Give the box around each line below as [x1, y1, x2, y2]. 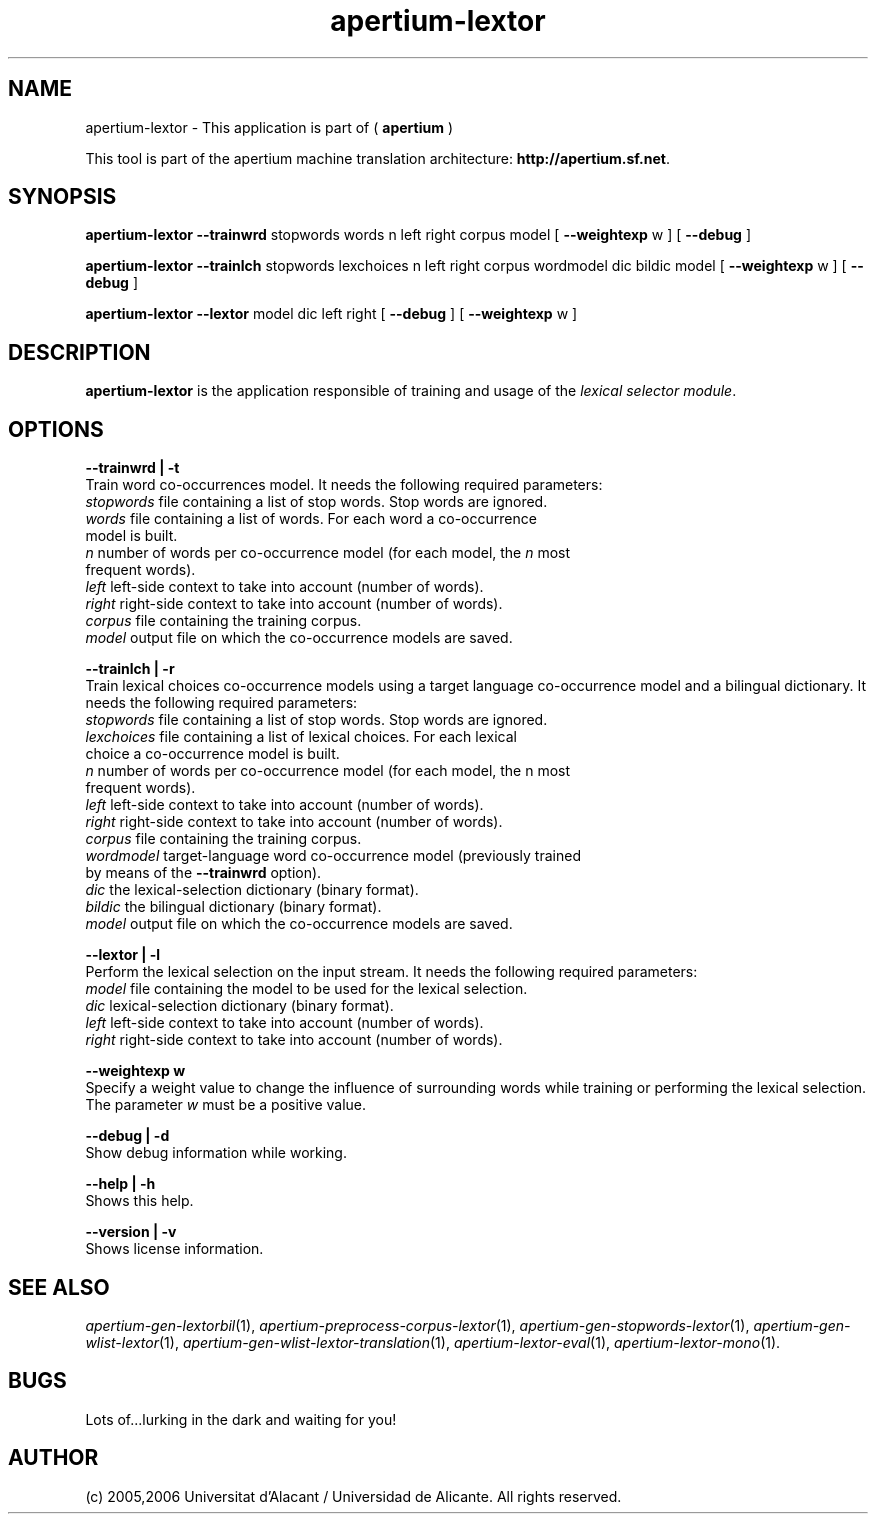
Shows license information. [85, 1240, 264, 1258]
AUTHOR [8, 1445, 99, 1471]
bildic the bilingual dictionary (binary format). [85, 898, 382, 916]
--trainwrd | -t [85, 459, 180, 477]
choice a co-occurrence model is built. [85, 745, 340, 763]
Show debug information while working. [85, 1144, 347, 1162]
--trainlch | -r [85, 660, 175, 678]
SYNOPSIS [8, 184, 117, 210]
